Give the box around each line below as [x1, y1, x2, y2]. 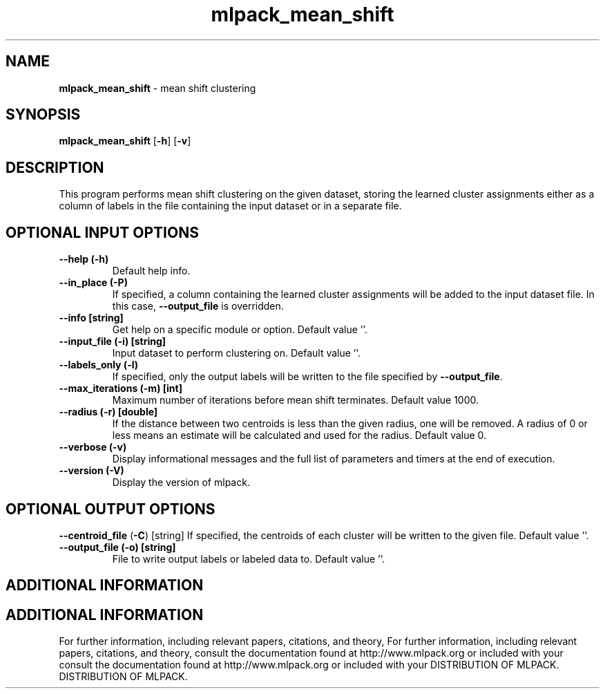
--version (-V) [59, 465, 124, 477]
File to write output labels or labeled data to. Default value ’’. [112, 552, 385, 565]
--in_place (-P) [59, 276, 128, 289]
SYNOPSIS [6, 106, 81, 124]
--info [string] [59, 312, 124, 324]
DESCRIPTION [6, 158, 104, 176]
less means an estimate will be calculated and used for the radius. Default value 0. [112, 429, 487, 442]
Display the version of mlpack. [112, 476, 250, 489]
